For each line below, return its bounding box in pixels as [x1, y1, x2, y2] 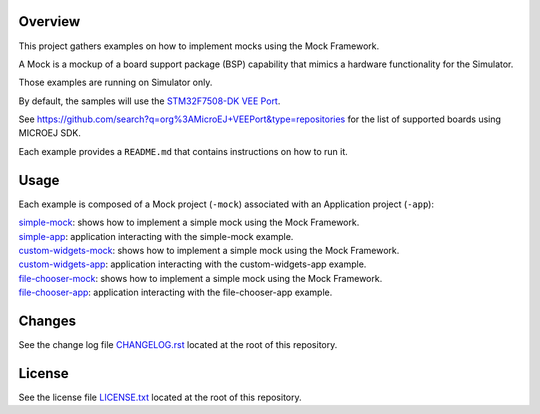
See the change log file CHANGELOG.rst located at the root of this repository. [18, 339, 338, 351]
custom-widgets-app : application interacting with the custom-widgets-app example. [18, 258, 367, 270]
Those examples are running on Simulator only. [18, 76, 213, 89]
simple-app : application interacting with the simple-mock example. [18, 230, 294, 242]
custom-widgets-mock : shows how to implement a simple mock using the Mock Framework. [18, 244, 400, 256]
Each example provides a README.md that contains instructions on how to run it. [18, 145, 349, 157]
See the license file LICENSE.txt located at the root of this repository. [18, 391, 302, 403]
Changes [18, 312, 77, 329]
